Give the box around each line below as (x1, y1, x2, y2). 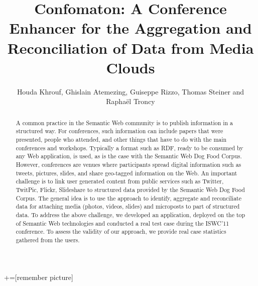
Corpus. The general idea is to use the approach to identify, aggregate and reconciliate (16, 194, 242, 202)
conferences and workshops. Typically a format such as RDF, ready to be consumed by (16, 143, 243, 152)
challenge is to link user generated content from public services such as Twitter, (16, 177, 224, 185)
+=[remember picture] (4, 271, 73, 282)
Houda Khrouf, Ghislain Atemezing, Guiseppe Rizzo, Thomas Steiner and (17, 86, 244, 97)
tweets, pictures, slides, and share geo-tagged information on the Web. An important (16, 168, 237, 177)
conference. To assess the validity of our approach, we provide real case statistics (16, 227, 226, 236)
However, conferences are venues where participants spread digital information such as (16, 160, 241, 168)
